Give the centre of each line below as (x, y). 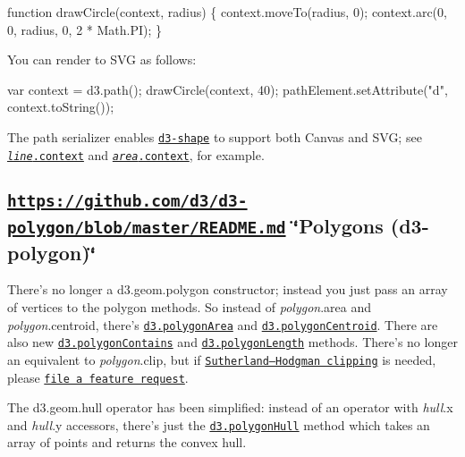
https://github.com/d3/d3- (127, 200)
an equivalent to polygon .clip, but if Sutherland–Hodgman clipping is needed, (222, 359)
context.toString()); (61, 107)
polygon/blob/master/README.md (147, 227)
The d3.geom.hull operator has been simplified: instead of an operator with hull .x (230, 407)
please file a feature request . (98, 377)
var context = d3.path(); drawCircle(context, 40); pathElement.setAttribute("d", (228, 89)
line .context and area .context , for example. (136, 154)
